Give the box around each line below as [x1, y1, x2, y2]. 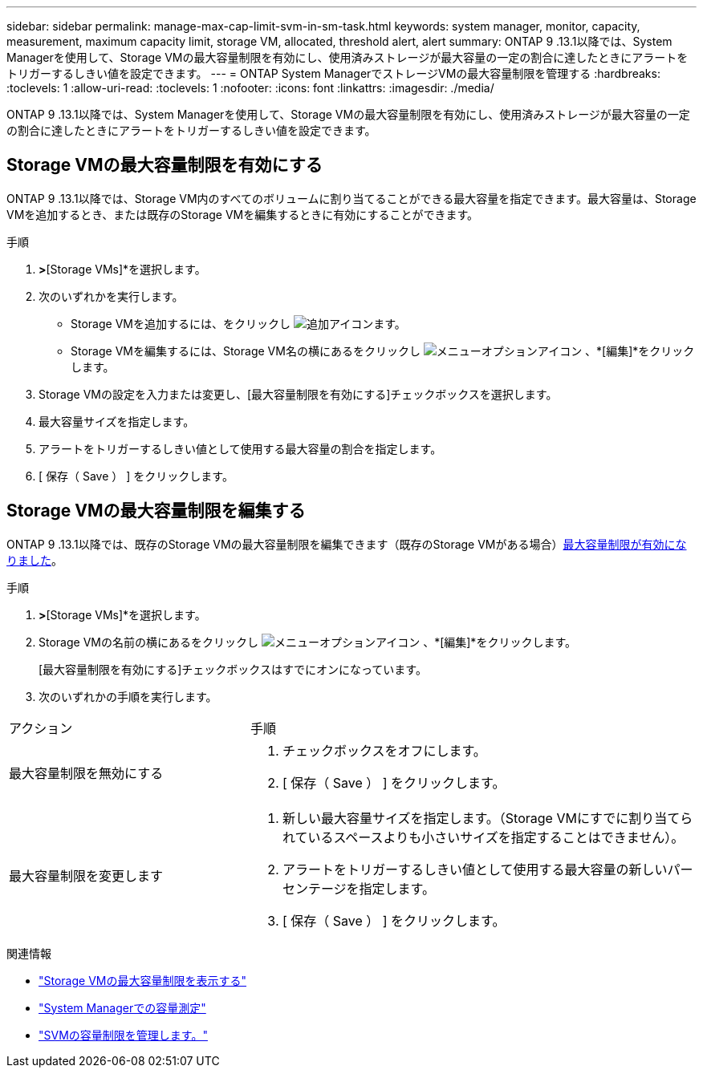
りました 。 [6, 553, 63, 567]
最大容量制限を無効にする [9, 764, 164, 781]
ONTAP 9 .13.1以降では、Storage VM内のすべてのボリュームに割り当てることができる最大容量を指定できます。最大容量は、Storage [6, 191, 697, 205]
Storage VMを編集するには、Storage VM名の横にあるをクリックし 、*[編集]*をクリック [71, 343, 695, 358]
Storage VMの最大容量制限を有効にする [6, 155, 323, 176]
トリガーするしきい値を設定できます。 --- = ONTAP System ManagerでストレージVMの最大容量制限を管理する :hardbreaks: [6, 67, 660, 80]
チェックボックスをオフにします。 [282, 742, 486, 759]
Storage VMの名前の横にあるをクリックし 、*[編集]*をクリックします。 [39, 634, 576, 649]
